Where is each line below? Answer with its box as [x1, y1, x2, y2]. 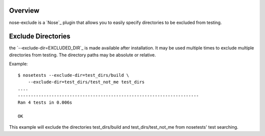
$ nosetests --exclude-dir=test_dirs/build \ [18, 72, 130, 78]
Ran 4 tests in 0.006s [18, 100, 73, 105]
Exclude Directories [9, 32, 71, 41]
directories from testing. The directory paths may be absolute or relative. [9, 52, 157, 58]
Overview [9, 6, 40, 15]
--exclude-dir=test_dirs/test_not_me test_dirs [27, 79, 145, 85]
